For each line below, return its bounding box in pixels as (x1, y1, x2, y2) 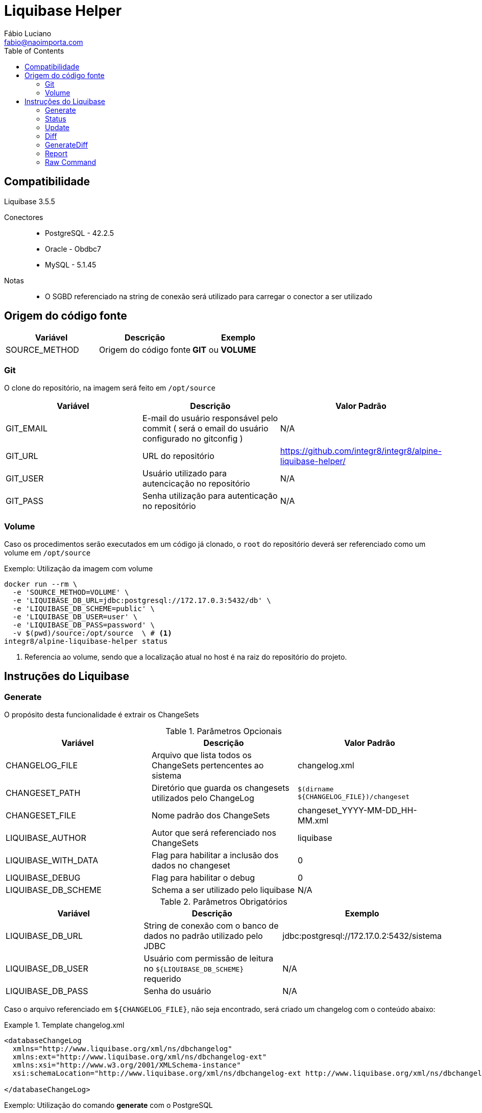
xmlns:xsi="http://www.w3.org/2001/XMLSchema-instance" (12, 1061, 241, 1070)
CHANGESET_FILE (6, 810, 76, 821)
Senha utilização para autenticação (142, 491, 278, 501)
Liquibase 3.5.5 (4, 197, 55, 206)
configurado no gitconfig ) (142, 433, 243, 444)
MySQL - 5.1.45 (45, 260, 97, 269)
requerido (143, 974, 181, 984)
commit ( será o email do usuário (142, 423, 269, 434)
